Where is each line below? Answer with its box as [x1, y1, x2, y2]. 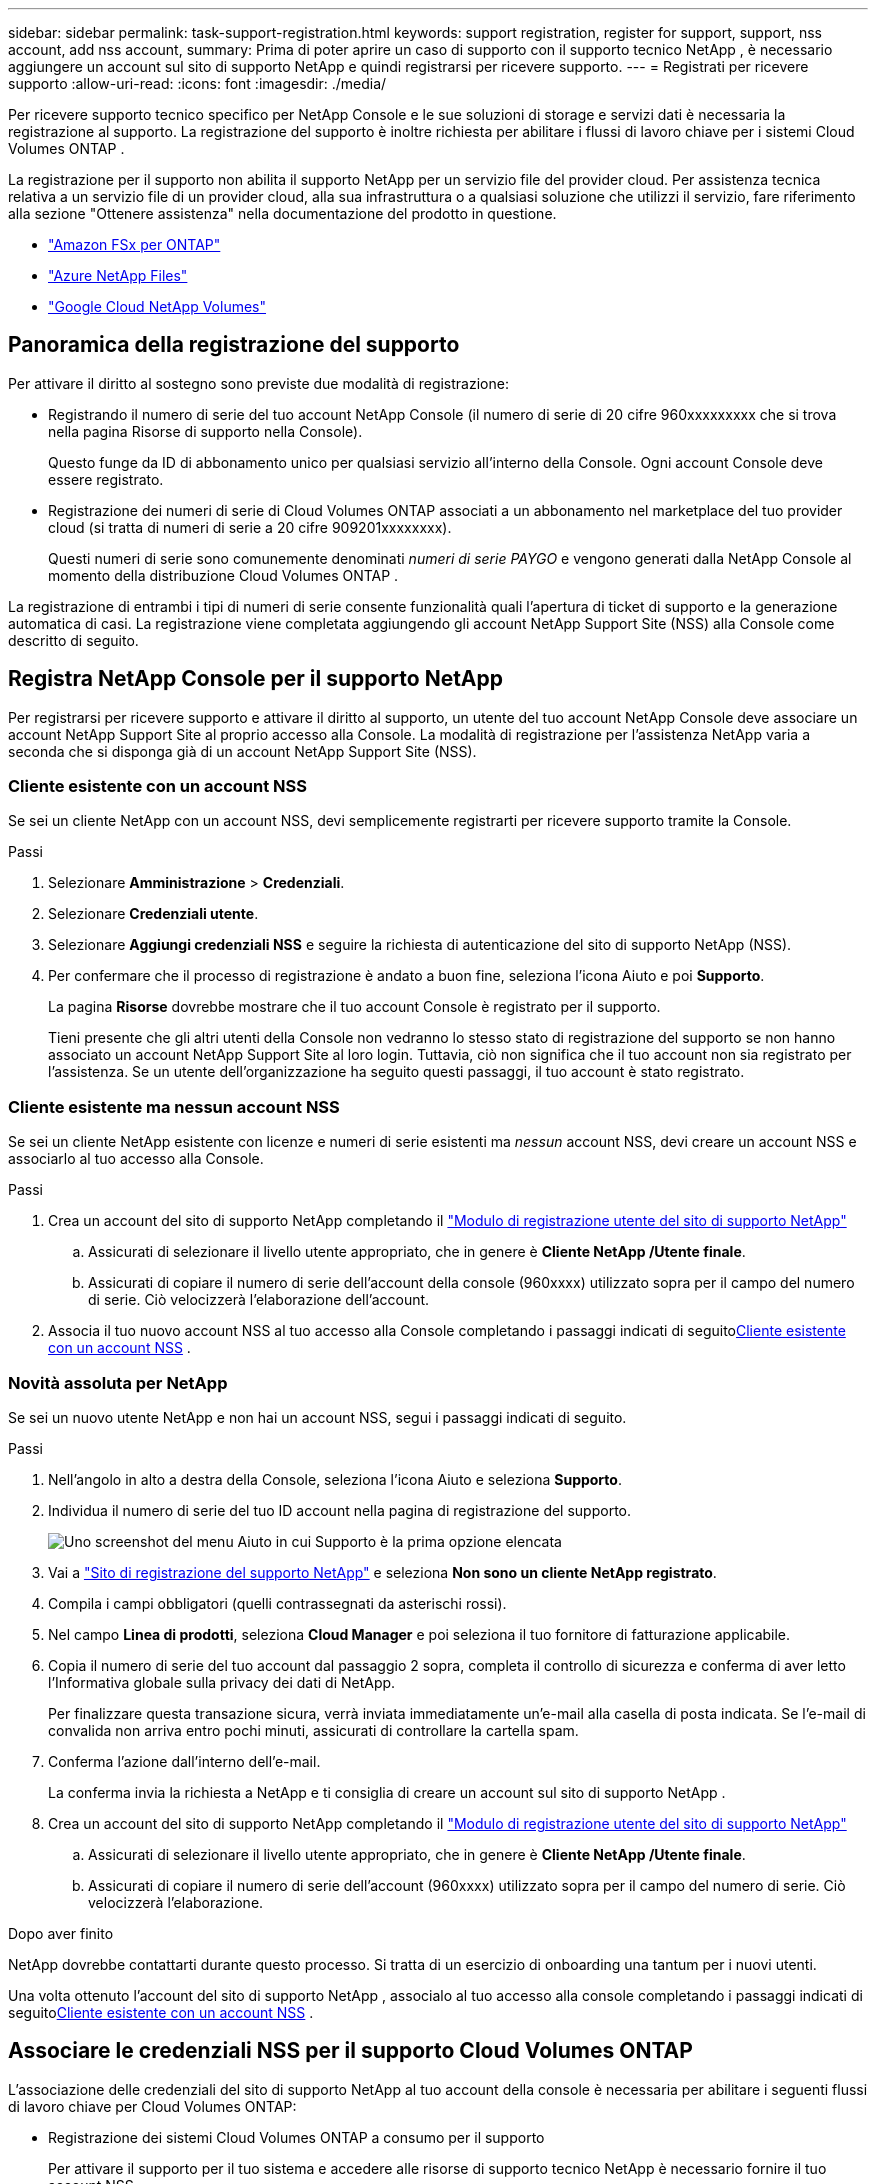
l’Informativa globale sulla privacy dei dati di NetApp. [48, 1673, 396, 1691]
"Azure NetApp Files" [48, 267, 188, 284]
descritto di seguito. [8, 631, 139, 649]
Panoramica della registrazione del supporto [8, 332, 460, 358]
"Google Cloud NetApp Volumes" [48, 298, 267, 315]
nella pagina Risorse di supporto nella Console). [48, 422, 363, 440]
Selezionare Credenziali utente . [48, 905, 259, 923]
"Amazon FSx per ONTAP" [48, 236, 221, 253]
